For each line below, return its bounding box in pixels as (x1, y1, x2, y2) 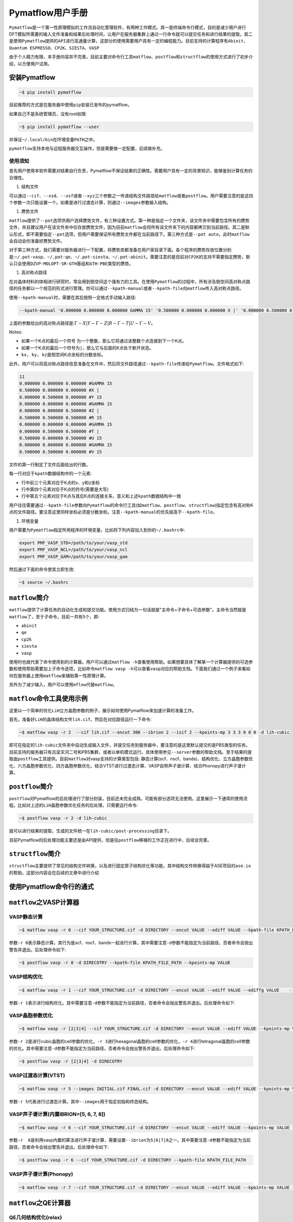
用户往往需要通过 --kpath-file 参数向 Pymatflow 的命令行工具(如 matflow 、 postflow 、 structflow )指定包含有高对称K (9, 502, 253, 508)
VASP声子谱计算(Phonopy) (9, 1171, 73, 1178)
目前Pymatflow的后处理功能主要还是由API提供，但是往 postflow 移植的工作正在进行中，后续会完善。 (9, 837, 212, 843)
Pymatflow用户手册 (9, 7, 88, 18)
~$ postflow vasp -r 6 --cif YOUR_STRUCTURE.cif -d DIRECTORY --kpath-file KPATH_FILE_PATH (19, 1157, 246, 1163)
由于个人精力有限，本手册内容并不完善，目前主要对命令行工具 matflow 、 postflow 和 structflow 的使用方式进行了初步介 (9, 54, 253, 60)
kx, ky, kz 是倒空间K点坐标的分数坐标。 (21, 352, 106, 358)
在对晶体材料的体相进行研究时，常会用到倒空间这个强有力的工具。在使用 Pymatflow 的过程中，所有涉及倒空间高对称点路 (9, 279, 251, 284)
